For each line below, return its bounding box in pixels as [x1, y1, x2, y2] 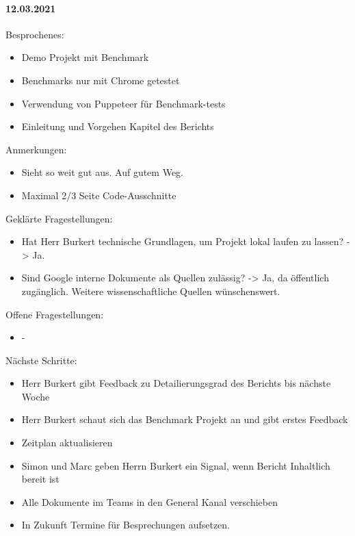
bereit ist [21, 472, 60, 486]
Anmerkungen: [5, 142, 67, 156]
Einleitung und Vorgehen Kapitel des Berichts [21, 119, 214, 133]
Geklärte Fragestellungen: [5, 211, 113, 225]
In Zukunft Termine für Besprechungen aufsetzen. [21, 518, 231, 532]
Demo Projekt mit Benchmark [21, 50, 149, 64]
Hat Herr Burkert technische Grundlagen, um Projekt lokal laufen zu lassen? [21, 234, 344, 248]
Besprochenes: [5, 27, 64, 41]
